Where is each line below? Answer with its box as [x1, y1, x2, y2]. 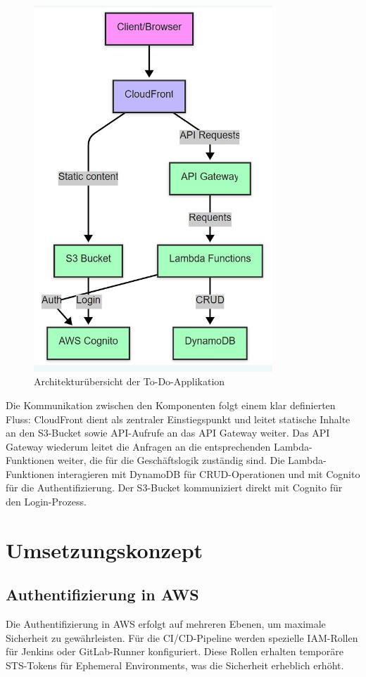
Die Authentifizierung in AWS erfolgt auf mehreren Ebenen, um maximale [6, 617, 326, 631]
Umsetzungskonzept [6, 535, 203, 564]
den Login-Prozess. [6, 494, 87, 509]
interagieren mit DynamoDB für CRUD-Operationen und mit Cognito [57, 466, 360, 481]
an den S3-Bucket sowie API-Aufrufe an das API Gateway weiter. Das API [6, 425, 330, 440]
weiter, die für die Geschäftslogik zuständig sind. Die [57, 453, 285, 468]
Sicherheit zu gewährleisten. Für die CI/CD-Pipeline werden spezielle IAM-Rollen [6, 630, 358, 645]
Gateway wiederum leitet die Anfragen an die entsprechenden [6, 439, 271, 453]
